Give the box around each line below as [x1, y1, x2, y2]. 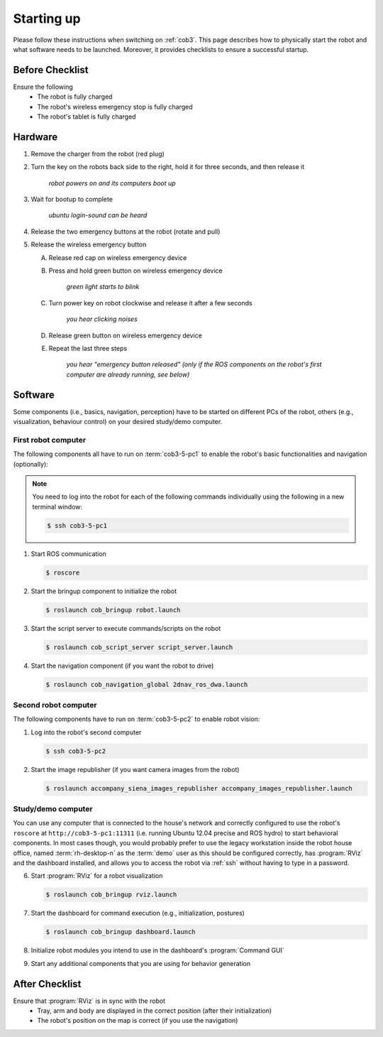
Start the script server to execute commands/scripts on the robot [30, 624, 221, 632]
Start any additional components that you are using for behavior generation [30, 959, 251, 967]
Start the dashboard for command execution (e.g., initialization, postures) [30, 909, 245, 918]
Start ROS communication [30, 549, 106, 558]
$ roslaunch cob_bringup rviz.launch [45, 891, 177, 898]
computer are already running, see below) [66, 370, 190, 379]
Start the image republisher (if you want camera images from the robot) [30, 765, 240, 773]
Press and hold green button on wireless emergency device [48, 266, 223, 275]
